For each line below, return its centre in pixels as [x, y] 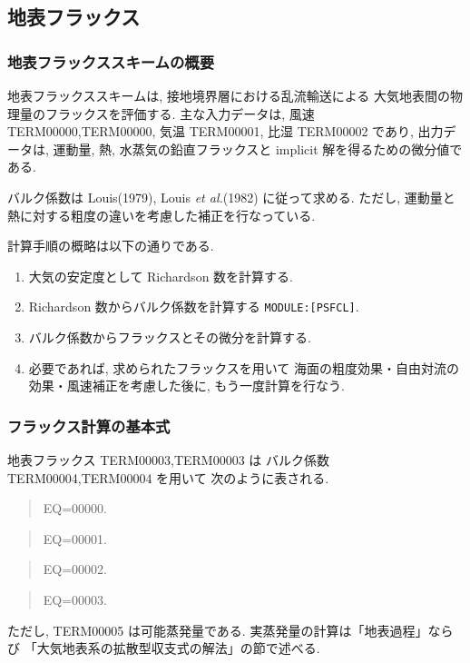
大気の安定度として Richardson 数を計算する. [161, 276]
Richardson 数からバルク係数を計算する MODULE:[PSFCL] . [194, 307]
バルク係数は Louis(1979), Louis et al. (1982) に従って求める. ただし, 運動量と [231, 197]
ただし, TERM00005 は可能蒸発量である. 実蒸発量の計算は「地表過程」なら [230, 630]
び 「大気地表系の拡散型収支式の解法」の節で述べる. [164, 648]
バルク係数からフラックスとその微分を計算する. [170, 337]
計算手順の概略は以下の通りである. [111, 246]
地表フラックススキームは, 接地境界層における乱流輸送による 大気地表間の [229, 95]
